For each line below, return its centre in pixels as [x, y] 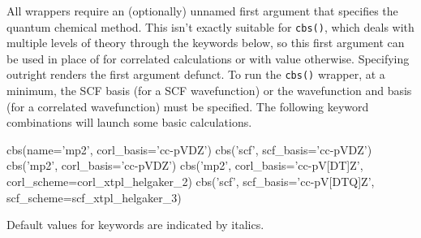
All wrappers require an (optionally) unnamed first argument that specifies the [202, 11]
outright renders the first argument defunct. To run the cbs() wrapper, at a [196, 74]
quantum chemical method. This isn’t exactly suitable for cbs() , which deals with [210, 26]
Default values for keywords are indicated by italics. [135, 225]
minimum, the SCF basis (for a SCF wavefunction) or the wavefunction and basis [209, 91]
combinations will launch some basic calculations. [129, 122]
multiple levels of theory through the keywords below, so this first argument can [206, 43]
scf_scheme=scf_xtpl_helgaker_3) [94, 197]
